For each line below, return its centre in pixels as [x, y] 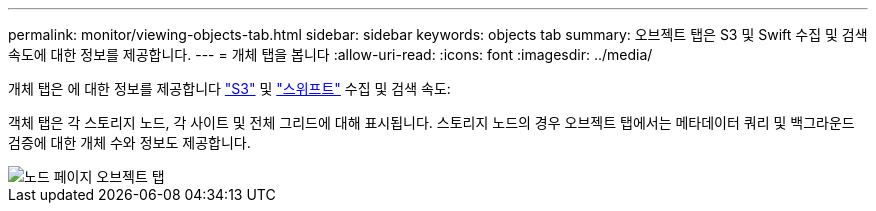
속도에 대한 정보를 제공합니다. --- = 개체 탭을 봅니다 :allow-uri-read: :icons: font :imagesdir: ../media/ [330, 54]
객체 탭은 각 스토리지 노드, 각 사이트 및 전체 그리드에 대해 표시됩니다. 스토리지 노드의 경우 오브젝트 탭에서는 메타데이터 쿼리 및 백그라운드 [431, 122]
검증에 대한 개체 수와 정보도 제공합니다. [129, 142]
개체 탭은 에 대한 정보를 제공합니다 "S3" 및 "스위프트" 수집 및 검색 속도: [229, 88]
